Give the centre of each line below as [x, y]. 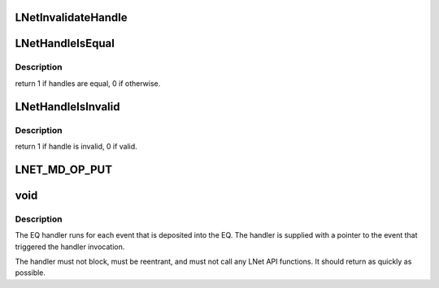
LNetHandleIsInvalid [67, 107]
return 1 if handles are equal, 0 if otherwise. [88, 83]
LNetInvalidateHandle [71, 17]
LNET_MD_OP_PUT [64, 169]
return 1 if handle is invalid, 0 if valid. [76, 146]
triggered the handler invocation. [70, 247]
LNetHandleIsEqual [65, 43]
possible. [30, 273]
